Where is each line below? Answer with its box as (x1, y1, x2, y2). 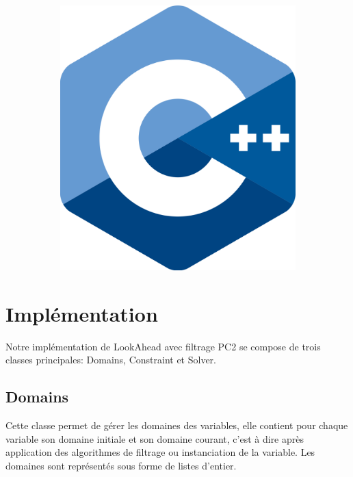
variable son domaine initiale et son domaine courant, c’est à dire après (5, 431, 304, 446)
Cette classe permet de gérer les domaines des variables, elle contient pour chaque (5, 418, 348, 433)
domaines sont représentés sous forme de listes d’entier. (5, 458, 237, 472)
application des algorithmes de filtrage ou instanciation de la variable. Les (5, 445, 315, 459)
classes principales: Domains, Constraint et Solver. (5, 352, 216, 367)
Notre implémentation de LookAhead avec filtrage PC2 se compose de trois (5, 339, 321, 353)
